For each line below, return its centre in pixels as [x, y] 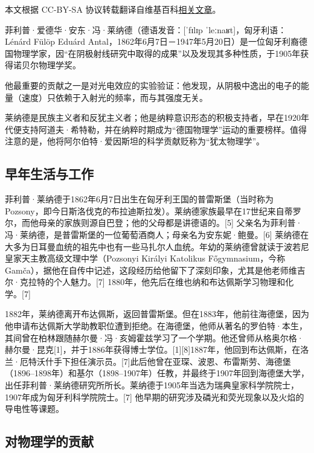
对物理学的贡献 [49, 441]
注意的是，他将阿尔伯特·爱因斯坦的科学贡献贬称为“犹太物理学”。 [135, 141]
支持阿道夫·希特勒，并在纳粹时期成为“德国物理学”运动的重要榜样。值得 [164, 129]
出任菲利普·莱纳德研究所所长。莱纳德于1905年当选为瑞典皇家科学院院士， [152, 385]
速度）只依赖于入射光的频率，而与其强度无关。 [114, 97]
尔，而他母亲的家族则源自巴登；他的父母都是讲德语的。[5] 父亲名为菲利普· [154, 223]
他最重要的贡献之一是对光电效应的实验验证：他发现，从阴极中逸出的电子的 [153, 85]
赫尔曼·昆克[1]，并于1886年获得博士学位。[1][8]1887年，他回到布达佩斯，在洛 [157, 349]
